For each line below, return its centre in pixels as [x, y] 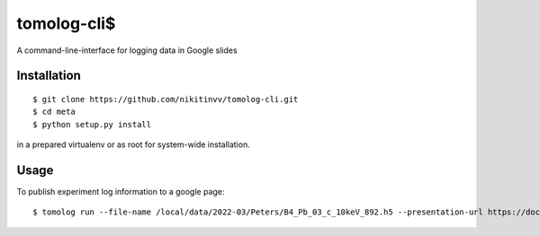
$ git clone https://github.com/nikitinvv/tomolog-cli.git [166, 99]
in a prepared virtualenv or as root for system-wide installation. [134, 144]
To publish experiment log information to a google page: [121, 192]
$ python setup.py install [92, 124]
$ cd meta [54, 112]
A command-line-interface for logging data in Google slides [127, 50]
